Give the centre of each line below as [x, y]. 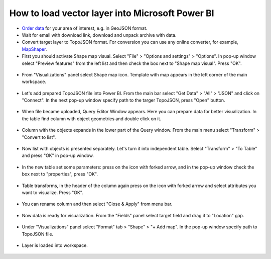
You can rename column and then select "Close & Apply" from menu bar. [97, 204]
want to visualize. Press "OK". [53, 192]
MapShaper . [34, 49]
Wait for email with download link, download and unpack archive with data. [99, 35]
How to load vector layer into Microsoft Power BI [112, 13]
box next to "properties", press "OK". [60, 174]
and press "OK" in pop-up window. [58, 155]
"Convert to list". [39, 137]
